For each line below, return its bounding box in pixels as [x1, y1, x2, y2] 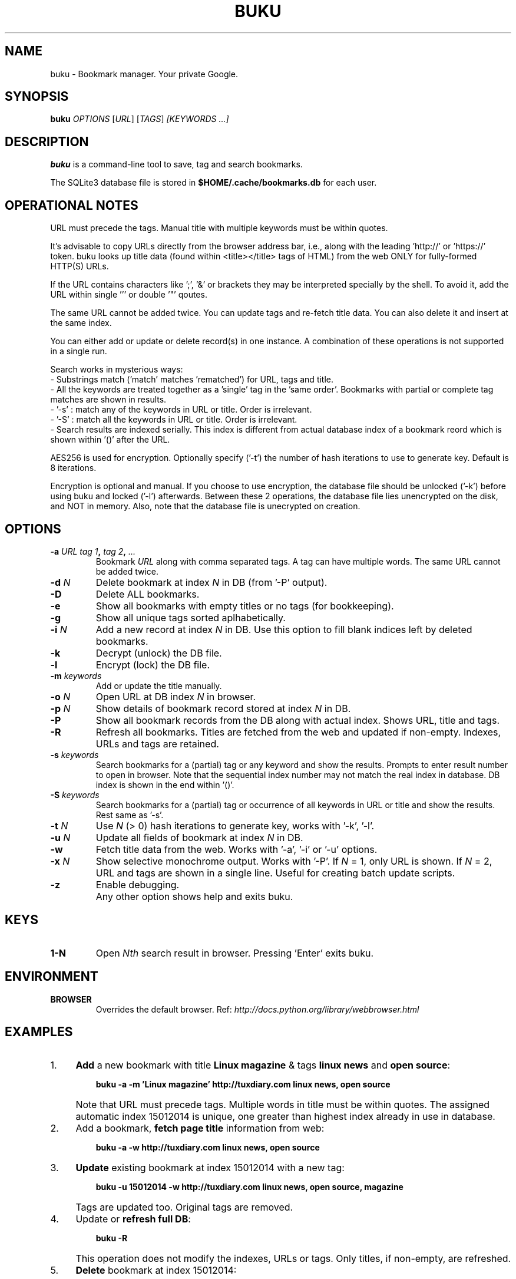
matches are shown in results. [50, 394, 167, 405]
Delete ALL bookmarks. [95, 588, 200, 600]
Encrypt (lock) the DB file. [95, 658, 210, 671]
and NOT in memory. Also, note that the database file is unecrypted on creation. [50, 501, 360, 512]
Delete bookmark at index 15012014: [75, 1264, 237, 1276]
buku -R [95, 1232, 128, 1243]
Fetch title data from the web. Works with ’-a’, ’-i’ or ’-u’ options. [95, 843, 378, 855]
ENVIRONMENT [5, 969, 98, 984]
